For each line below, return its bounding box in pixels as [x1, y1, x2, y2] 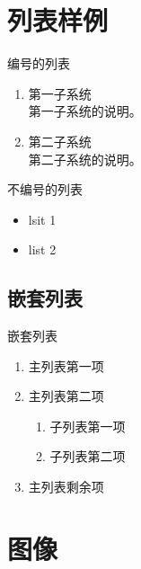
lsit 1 [28, 209, 57, 228]
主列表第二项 [28, 387, 104, 405]
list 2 [28, 240, 57, 259]
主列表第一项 [28, 356, 104, 375]
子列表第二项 [49, 447, 126, 466]
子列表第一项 [49, 416, 126, 435]
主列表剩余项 [28, 477, 104, 496]
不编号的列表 [7, 180, 83, 199]
